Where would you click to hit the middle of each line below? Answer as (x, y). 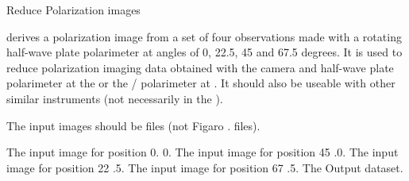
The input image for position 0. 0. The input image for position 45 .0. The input (203, 152)
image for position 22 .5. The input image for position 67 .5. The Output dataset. (205, 167)
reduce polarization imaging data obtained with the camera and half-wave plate (200, 67)
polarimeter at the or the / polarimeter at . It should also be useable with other (201, 83)
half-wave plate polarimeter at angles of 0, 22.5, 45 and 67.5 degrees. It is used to (204, 52)
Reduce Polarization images (73, 10)
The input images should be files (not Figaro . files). (133, 125)
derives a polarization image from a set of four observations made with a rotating (204, 36)
